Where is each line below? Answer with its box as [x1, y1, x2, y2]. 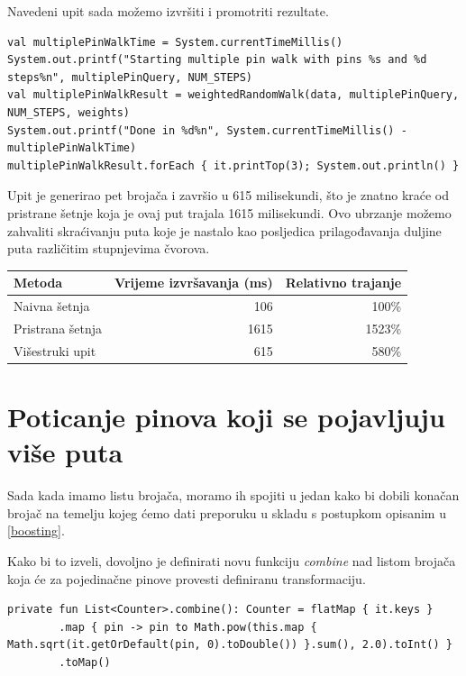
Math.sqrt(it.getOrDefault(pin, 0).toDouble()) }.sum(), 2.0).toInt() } [7, 638, 452, 652]
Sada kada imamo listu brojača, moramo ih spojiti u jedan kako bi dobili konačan [7, 486, 460, 505]
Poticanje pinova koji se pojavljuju [7, 398, 445, 435]
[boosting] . [7, 521, 65, 540]
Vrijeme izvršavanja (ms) [114, 273, 273, 292]
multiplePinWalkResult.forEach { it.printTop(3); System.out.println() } [7, 159, 460, 172]
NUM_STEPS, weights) [7, 105, 131, 119]
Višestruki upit [14, 341, 96, 360]
